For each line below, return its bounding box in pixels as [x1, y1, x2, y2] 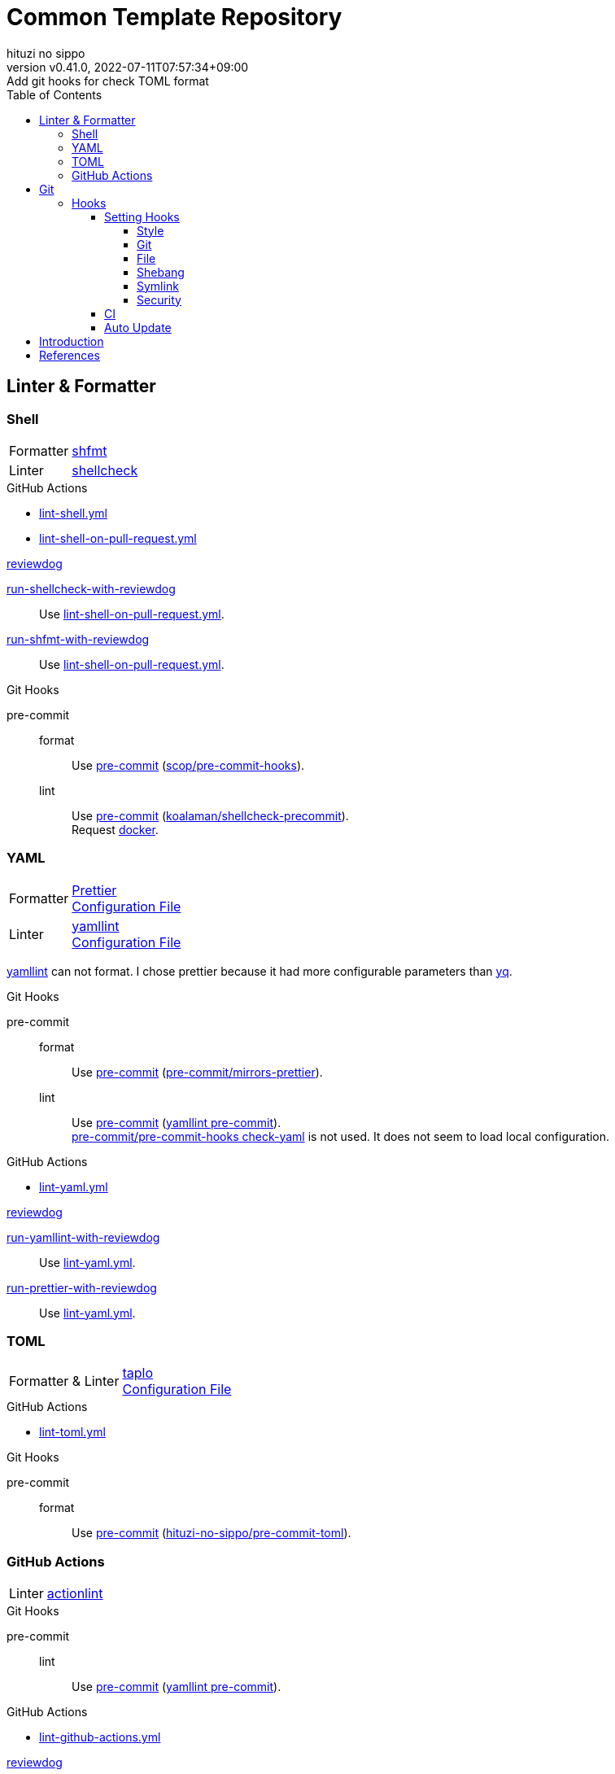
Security [137, 292, 181, 307]
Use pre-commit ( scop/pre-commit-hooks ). [72, 758, 305, 772]
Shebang [137, 264, 185, 279]
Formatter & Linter [9, 1373, 120, 1390]
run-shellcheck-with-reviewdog [7, 581, 176, 596]
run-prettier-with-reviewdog [7, 1280, 157, 1295]
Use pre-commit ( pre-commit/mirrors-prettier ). [72, 1064, 323, 1079]
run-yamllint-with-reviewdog [7, 1230, 160, 1244]
